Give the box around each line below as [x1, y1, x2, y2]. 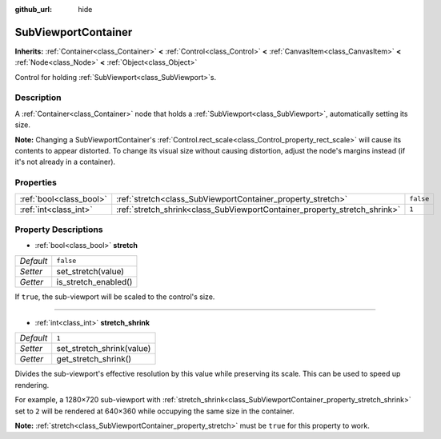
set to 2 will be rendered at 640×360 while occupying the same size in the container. [14, 406, 295, 416]
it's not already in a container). [14, 157, 116, 167]
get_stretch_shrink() [56, 353, 132, 365]
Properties [14, 177, 58, 188]
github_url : [14, 5, 52, 14]
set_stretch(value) [56, 265, 124, 277]
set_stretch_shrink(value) [56, 343, 151, 354]
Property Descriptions [14, 224, 103, 235]
